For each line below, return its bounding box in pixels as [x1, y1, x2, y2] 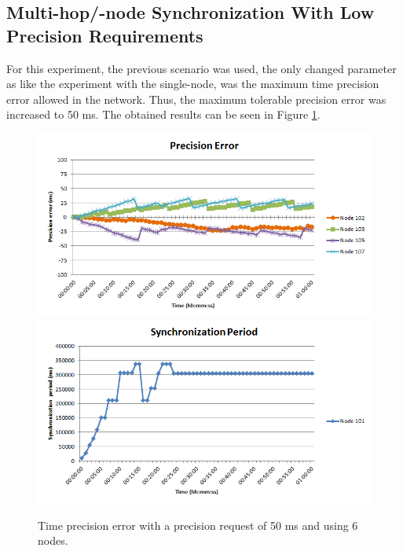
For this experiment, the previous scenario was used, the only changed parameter [6, 60, 397, 76]
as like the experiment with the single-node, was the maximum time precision [6, 75, 379, 92]
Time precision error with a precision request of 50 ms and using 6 [38, 516, 358, 533]
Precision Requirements [6, 23, 203, 47]
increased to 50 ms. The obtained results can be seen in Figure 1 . [6, 106, 321, 123]
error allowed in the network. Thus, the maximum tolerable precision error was [6, 90, 387, 107]
